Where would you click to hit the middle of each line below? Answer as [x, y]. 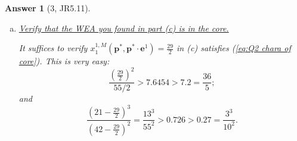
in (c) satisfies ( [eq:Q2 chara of [234, 48]
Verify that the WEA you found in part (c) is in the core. [124, 28]
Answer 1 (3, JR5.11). [48, 8]
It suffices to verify [53, 48]
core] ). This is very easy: [64, 61]
